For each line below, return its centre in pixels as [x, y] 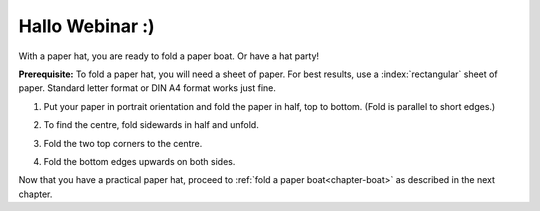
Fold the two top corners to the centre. [123, 143]
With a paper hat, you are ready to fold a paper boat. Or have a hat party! [169, 56]
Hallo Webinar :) [86, 26]
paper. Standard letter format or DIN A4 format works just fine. [147, 88]
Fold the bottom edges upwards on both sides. [139, 161]
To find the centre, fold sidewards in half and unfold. [151, 125]
